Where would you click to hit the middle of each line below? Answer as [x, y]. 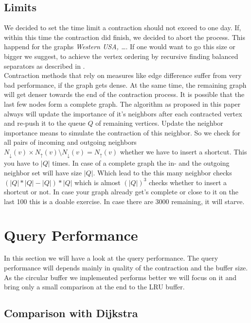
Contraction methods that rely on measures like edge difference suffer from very [123, 75]
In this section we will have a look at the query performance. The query [111, 258]
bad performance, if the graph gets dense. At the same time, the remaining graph [125, 85]
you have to [21, 163]
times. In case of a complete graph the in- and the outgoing [141, 163]
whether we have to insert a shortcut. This [183, 151]
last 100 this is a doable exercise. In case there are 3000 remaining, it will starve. [124, 201]
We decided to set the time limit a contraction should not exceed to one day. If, [123, 28]
